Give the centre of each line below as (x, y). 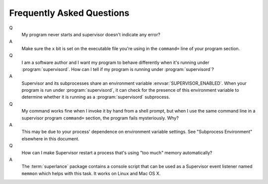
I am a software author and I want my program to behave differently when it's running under (115, 62)
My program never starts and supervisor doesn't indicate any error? (91, 34)
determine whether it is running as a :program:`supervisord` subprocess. (96, 97)
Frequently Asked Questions (69, 13)
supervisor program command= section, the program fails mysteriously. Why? (100, 118)
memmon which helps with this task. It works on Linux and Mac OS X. (91, 173)
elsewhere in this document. (50, 138)
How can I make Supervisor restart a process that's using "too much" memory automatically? (117, 153)
